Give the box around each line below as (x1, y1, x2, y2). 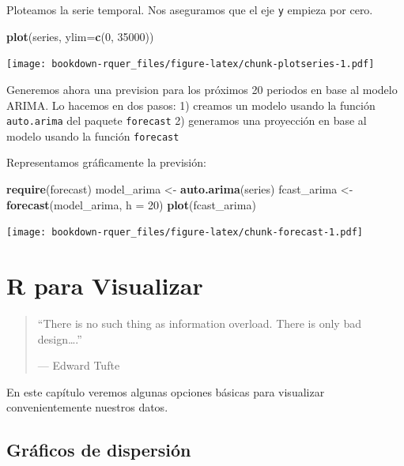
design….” (37, 330, 82, 347)
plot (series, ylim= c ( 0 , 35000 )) (6, 28, 154, 44)
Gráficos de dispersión (6, 438, 191, 462)
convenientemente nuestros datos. (6, 399, 168, 415)
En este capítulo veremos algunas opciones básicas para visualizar (6, 383, 325, 400)
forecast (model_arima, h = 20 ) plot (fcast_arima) (6, 196, 256, 212)
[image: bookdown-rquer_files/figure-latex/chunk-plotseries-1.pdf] (6, 58, 375, 70)
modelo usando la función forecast (6, 127, 179, 144)
